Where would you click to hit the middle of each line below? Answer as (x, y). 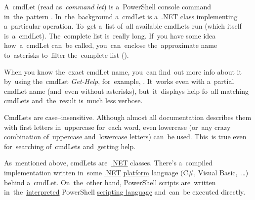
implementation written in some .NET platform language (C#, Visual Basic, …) (126, 172)
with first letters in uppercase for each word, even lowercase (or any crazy (117, 127)
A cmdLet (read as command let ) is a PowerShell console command (107, 6)
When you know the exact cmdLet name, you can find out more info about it (123, 71)
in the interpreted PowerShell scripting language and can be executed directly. (125, 192)
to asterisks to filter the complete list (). (66, 55)
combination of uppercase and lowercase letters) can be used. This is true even (125, 137)
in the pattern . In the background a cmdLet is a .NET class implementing (121, 16)
